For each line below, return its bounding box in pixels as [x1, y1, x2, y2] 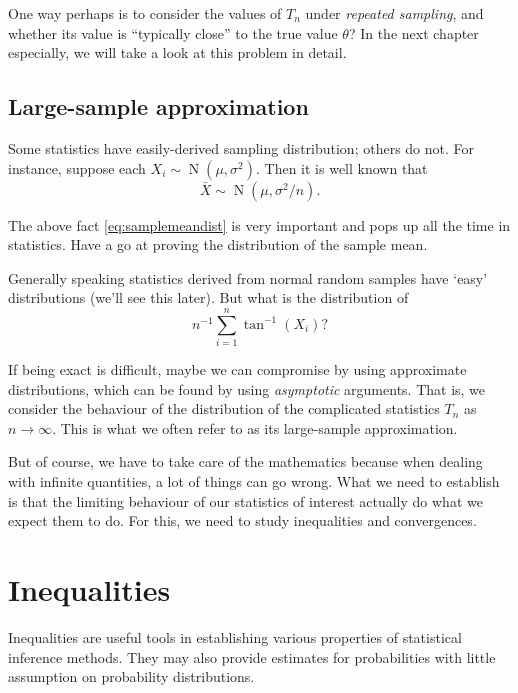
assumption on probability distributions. [8, 666, 255, 687]
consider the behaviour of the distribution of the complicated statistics [8, 398, 440, 419]
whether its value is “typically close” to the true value [8, 22, 338, 43]
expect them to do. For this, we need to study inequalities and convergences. [8, 510, 477, 531]
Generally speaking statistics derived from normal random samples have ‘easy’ [8, 267, 488, 288]
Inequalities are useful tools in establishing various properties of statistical [8, 626, 462, 647]
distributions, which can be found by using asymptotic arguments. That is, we [8, 378, 486, 399]
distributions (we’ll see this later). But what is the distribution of [8, 287, 409, 308]
